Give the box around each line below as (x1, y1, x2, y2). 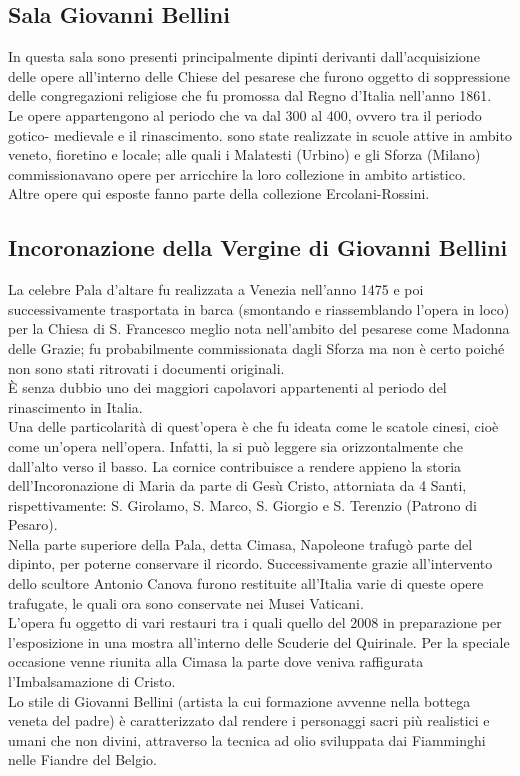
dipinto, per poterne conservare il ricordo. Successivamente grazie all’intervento (8, 553, 493, 574)
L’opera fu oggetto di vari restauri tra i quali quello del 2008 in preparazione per (8, 612, 502, 633)
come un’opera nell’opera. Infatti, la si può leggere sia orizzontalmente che (8, 435, 463, 456)
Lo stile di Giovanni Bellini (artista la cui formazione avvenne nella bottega (8, 690, 471, 711)
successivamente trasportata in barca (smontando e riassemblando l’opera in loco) (8, 298, 510, 319)
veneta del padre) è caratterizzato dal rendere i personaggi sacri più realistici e (8, 710, 490, 731)
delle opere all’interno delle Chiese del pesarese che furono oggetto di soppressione (8, 65, 510, 86)
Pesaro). (8, 514, 58, 535)
